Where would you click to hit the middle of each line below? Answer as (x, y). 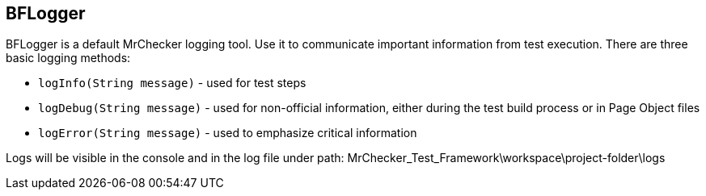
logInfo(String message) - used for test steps (172, 83)
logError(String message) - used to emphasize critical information (228, 133)
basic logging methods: (68, 58)
